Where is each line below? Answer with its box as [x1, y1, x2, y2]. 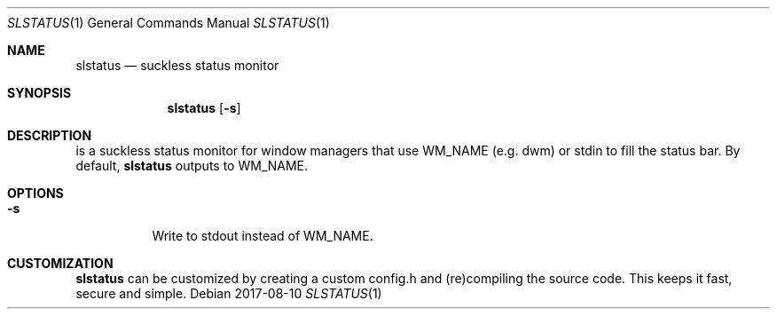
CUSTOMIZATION [7, 256, 114, 271]
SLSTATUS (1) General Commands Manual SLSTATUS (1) [7, 15, 330, 30]
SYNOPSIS [7, 85, 72, 100]
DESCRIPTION [7, 128, 92, 143]
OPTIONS [7, 186, 64, 201]
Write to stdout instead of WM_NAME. [152, 228, 373, 243]
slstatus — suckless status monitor [75, 58, 279, 73]
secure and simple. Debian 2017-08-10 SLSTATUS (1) [75, 286, 382, 301]
